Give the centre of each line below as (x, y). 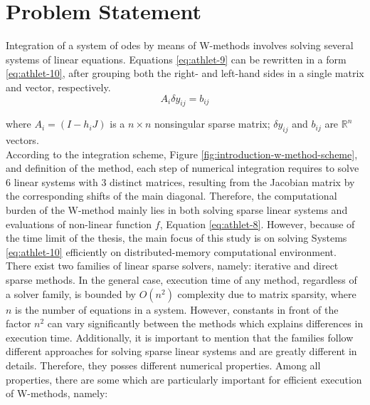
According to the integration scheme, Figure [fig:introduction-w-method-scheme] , (182, 154)
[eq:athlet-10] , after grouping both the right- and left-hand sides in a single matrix (185, 73)
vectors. (22, 140)
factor (18, 323)
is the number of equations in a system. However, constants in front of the (177, 309)
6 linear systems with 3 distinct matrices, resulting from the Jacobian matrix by (180, 181)
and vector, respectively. (58, 87)
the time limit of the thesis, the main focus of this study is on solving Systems (176, 238)
